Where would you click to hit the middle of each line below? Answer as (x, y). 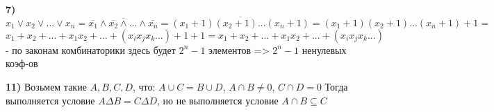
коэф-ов (22, 63)
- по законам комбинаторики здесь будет (91, 49)
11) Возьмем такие (46, 86)
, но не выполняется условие (218, 100)
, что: (144, 86)
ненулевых (324, 49)
